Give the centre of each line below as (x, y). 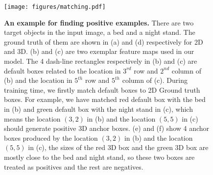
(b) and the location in (38, 80)
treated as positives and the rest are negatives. (74, 166)
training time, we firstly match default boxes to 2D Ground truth (102, 89)
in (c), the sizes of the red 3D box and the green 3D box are (118, 147)
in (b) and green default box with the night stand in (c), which (98, 109)
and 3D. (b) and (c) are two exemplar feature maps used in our (99, 51)
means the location (32, 118)
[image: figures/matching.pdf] (55, 7)
